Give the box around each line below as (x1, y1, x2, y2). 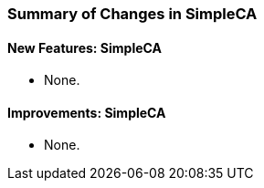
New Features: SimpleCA (7, 39, 162, 56)
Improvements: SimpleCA (7, 104, 166, 120)
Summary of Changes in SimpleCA (7, 5, 258, 23)
